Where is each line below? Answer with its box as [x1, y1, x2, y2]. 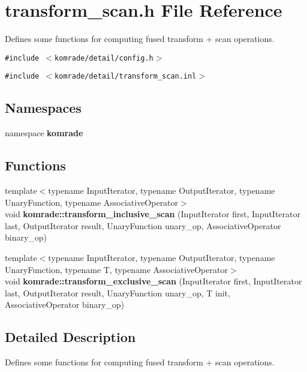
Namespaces [5, 98, 82, 117]
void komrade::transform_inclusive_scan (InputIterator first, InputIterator [5, 208, 300, 220]
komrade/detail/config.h [55, 53, 153, 62]
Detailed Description [5, 328, 136, 346]
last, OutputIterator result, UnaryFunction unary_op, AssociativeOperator [5, 219, 281, 232]
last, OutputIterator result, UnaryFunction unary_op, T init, [5, 286, 230, 299]
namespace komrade [5, 127, 83, 139]
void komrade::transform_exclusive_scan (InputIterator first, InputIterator [5, 275, 302, 287]
